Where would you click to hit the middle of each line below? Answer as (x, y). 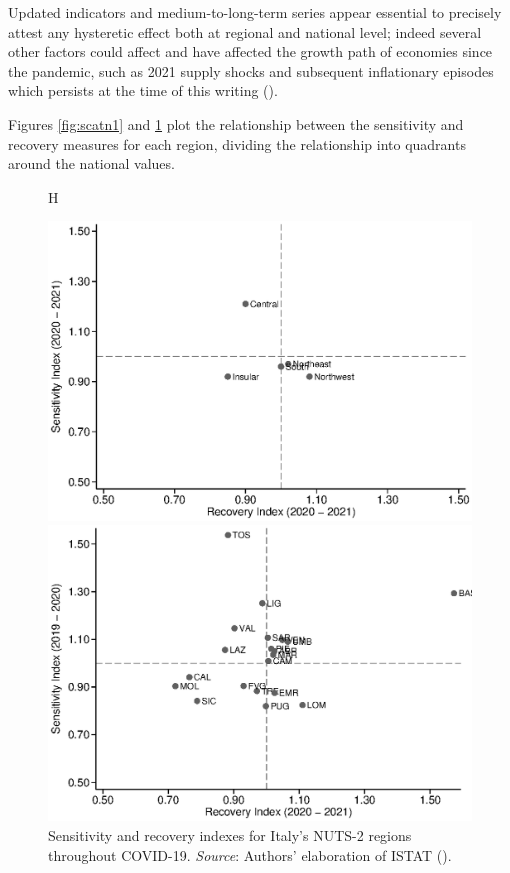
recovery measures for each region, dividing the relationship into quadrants (237, 143)
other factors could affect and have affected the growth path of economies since (250, 51)
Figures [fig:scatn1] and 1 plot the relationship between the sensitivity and (236, 123)
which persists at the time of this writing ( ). (143, 90)
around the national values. (91, 163)
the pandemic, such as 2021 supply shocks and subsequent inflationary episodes (251, 70)
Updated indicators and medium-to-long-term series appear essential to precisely (255, 12)
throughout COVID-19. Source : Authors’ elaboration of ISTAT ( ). (250, 854)
